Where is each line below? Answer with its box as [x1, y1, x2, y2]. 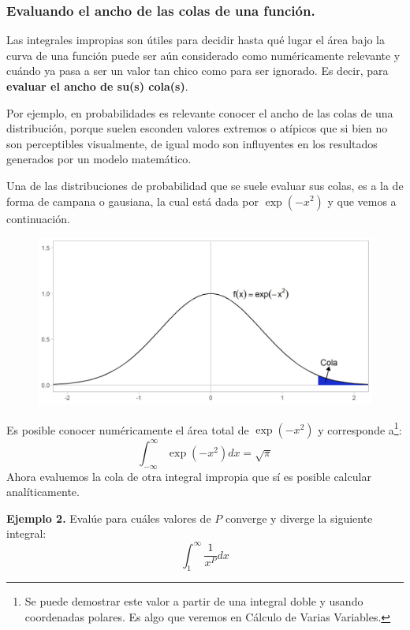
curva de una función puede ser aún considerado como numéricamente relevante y [6, 47, 401, 63]
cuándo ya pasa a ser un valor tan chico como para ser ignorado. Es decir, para [6, 62, 389, 79]
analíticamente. [6, 483, 80, 500]
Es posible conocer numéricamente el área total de [6, 421, 249, 438]
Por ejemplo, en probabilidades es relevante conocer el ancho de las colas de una [6, 104, 393, 121]
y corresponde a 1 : [318, 419, 402, 438]
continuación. [6, 210, 70, 226]
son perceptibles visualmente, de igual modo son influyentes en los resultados [6, 135, 378, 151]
